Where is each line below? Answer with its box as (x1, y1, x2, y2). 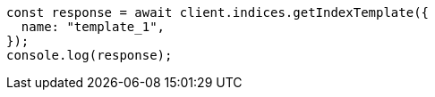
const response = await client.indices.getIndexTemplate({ (6, 5, 430, 20)
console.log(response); (6, 48, 173, 62)
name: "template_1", (21, 20, 166, 34)
